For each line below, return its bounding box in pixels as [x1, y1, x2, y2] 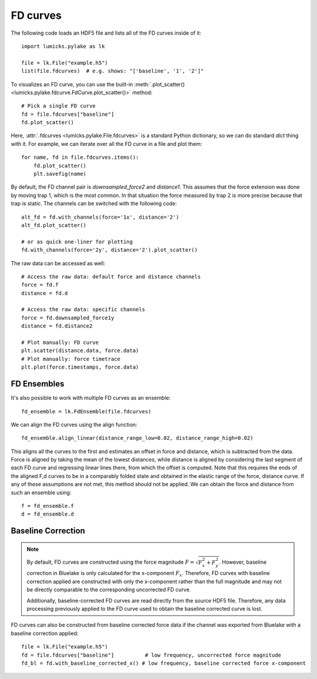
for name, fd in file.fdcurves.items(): [21, 154, 139, 161]
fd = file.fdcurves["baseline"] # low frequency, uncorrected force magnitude [21, 651, 282, 658]
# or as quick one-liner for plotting [21, 238, 133, 245]
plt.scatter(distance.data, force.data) [21, 347, 139, 354]
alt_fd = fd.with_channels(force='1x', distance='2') [21, 213, 179, 220]
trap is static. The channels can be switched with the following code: [11, 200, 177, 207]
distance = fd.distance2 [21, 323, 93, 329]
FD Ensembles [11, 379, 65, 389]
